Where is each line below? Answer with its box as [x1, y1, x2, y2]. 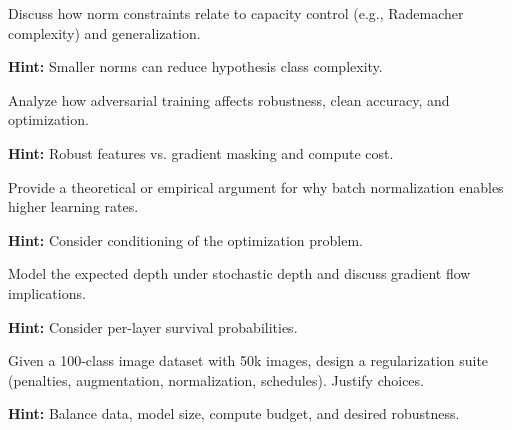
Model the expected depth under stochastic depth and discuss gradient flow [8, 263, 471, 284]
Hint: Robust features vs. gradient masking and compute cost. [8, 142, 394, 163]
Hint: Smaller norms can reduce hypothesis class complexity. [8, 56, 383, 77]
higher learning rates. [8, 196, 139, 217]
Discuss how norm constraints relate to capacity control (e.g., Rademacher [8, 3, 464, 23]
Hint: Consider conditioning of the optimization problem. [8, 229, 363, 250]
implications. [8, 282, 86, 303]
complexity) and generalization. [8, 22, 201, 43]
